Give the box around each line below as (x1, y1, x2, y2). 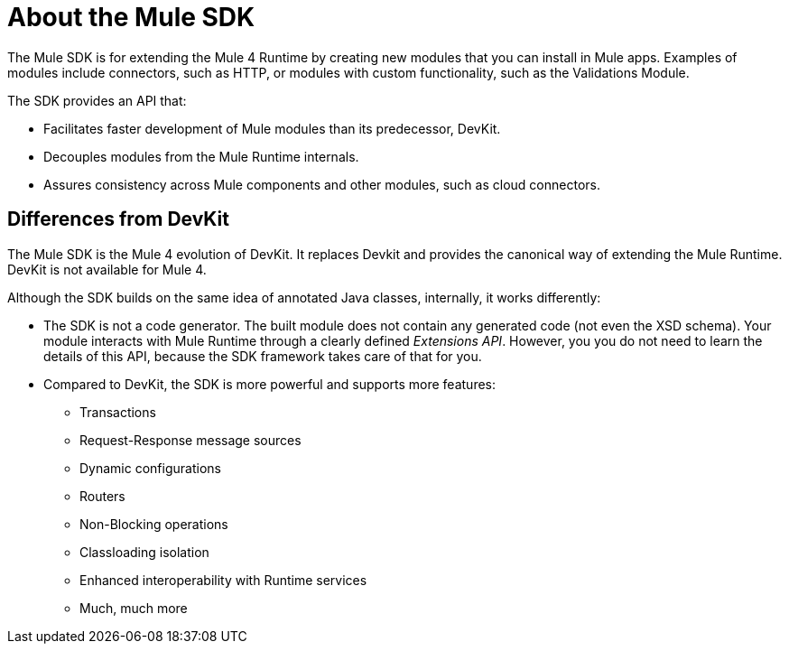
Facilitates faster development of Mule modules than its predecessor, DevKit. (43, 120, 501, 136)
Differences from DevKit (7, 208, 229, 231)
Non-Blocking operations (79, 516, 228, 532)
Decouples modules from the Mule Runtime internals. (43, 148, 359, 164)
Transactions (79, 404, 156, 420)
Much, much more (79, 600, 188, 616)
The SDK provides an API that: (7, 92, 187, 108)
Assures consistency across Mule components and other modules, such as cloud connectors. (43, 176, 600, 192)
